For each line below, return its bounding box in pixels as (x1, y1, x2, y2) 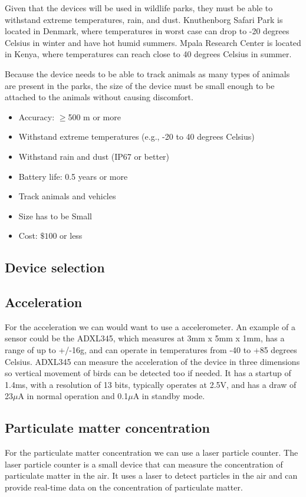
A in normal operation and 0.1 (18, 390, 129, 402)
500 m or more (68, 110, 121, 123)
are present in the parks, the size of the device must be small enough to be (5, 79, 275, 91)
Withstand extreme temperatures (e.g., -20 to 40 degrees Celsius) (18, 130, 255, 143)
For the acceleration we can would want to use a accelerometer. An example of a (5, 320, 296, 333)
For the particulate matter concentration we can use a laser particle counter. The (5, 446, 298, 459)
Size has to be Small (18, 209, 92, 222)
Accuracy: (18, 110, 55, 123)
